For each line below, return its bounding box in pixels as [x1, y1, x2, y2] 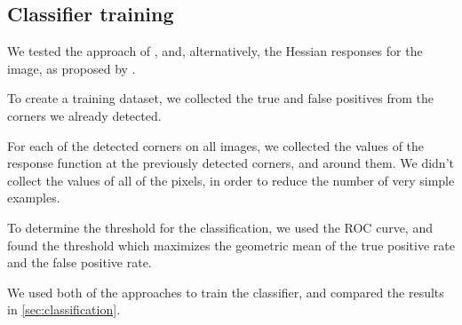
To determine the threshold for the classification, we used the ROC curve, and [7, 218, 433, 236]
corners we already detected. [7, 106, 162, 124]
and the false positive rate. [7, 253, 152, 272]
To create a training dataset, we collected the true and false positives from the [7, 89, 434, 107]
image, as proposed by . [7, 59, 136, 77]
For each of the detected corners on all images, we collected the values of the [7, 136, 425, 155]
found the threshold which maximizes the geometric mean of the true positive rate [7, 235, 455, 254]
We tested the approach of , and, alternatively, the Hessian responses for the [7, 42, 423, 60]
